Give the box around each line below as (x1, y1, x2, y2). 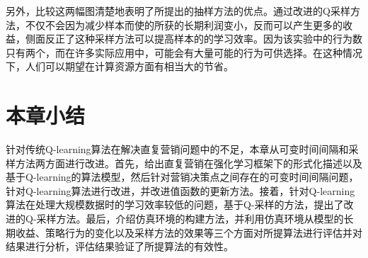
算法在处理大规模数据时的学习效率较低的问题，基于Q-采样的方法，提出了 (6, 197, 344, 212)
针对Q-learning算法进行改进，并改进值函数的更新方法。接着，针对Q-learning (6, 183, 355, 198)
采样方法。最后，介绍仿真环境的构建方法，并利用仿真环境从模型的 (36, 211, 344, 226)
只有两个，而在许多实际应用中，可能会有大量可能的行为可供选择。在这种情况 (6, 45, 362, 60)
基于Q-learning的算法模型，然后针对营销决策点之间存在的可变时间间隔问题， (6, 169, 359, 184)
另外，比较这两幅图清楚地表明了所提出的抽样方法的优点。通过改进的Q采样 (6, 4, 350, 18)
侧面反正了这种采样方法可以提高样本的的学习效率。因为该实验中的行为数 (25, 31, 362, 46)
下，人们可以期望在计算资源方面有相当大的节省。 (6, 59, 234, 74)
